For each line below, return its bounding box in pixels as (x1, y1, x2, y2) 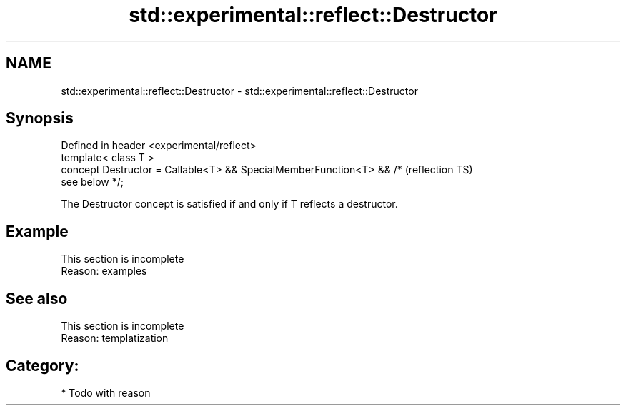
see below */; (61, 176, 124, 188)
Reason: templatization (61, 332, 169, 345)
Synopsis (6, 109, 74, 128)
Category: (6, 356, 79, 375)
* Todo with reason (61, 386, 151, 399)
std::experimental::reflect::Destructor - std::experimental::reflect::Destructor (61, 84, 418, 97)
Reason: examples (61, 265, 147, 278)
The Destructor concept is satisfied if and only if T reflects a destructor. (61, 198, 398, 210)
